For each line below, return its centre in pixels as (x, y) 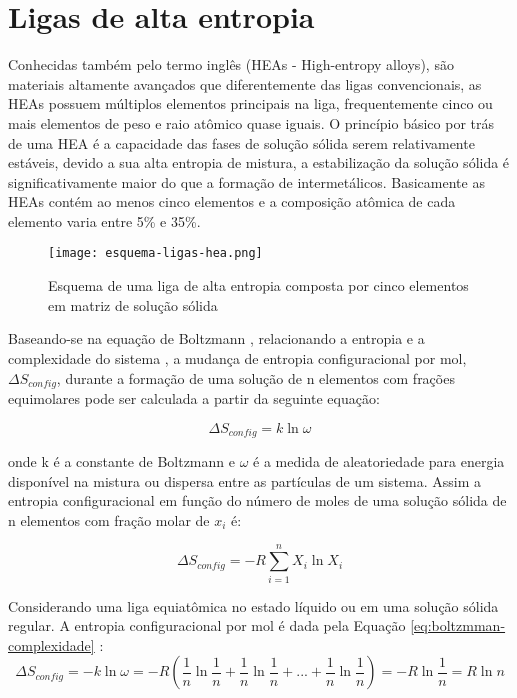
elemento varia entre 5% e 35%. (104, 220)
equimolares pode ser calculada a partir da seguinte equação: (194, 397)
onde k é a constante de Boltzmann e (121, 461)
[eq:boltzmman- (458, 625)
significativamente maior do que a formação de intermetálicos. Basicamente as (246, 181)
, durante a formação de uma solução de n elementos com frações (255, 377)
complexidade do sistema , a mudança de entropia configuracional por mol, (237, 357)
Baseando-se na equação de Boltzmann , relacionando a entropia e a (216, 338)
